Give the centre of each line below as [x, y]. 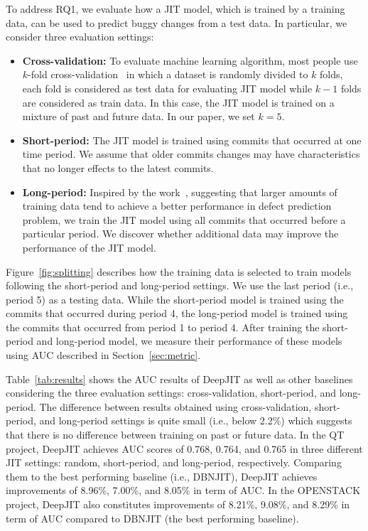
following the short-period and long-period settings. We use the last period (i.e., [180, 285]
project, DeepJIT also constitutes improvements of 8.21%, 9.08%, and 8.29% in [178, 504]
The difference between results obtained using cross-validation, [175, 406]
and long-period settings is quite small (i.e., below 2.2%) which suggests [196, 420]
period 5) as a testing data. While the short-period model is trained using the [175, 299]
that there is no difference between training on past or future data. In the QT [175, 435]
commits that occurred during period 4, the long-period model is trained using [177, 313]
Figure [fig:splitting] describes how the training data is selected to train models [179, 271]
